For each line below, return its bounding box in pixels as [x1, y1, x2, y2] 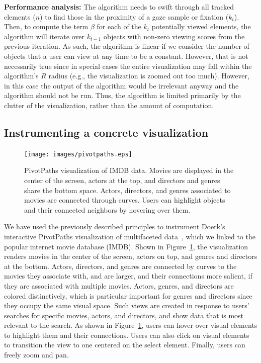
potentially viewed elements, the [151, 21, 251, 32]
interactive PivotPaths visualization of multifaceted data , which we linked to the [4, 231, 255, 241]
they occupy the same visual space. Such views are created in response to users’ [4, 300, 249, 311]
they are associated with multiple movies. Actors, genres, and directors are [4, 280, 234, 291]
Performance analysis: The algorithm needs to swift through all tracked [4, 2, 234, 12]
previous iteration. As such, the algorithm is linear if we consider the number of [4, 41, 249, 51]
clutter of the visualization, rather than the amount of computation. [4, 100, 214, 110]
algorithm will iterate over [4, 31, 84, 41]
